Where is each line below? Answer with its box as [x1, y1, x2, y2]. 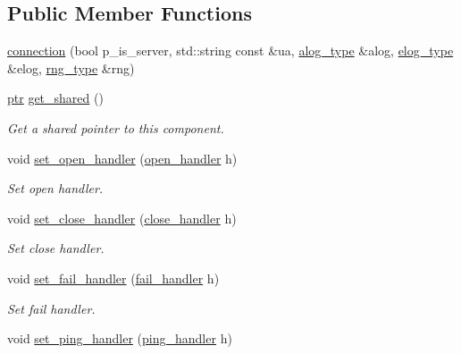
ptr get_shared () [7, 88, 104, 107]
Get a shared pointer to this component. [7, 118, 224, 137]
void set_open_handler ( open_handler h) [7, 148, 238, 167]
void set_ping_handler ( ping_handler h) [7, 329, 232, 348]
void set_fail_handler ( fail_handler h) [7, 268, 220, 287]
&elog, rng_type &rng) [7, 58, 135, 77]
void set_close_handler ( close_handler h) [7, 208, 237, 227]
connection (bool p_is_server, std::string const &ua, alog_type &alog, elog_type [7, 41, 454, 60]
